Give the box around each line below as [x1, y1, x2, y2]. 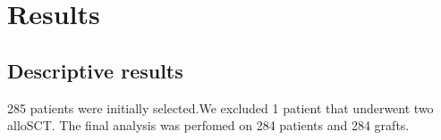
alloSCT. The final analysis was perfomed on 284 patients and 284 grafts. [7, 116, 410, 135]
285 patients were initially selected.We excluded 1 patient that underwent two [7, 98, 434, 117]
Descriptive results [7, 56, 183, 84]
